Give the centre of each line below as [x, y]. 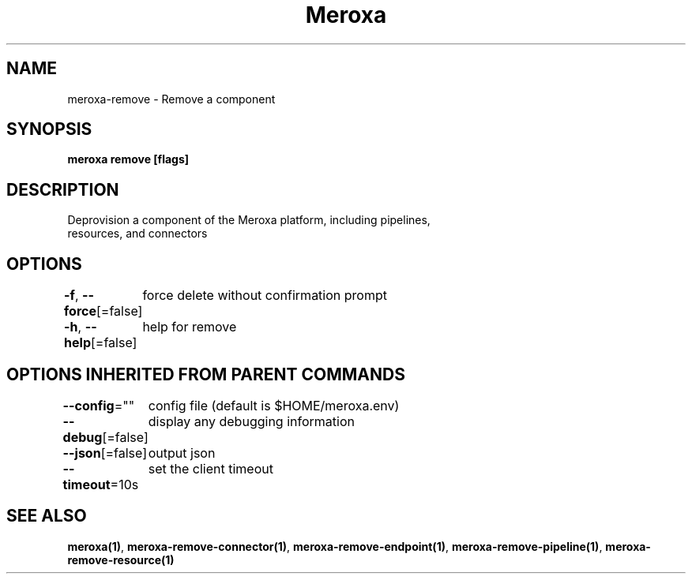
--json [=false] [105, 453]
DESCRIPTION [63, 189]
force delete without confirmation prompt [265, 296]
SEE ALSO [47, 516]
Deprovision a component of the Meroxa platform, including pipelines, [249, 220]
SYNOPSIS [49, 129]
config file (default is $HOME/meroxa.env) [274, 405]
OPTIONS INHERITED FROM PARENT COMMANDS [206, 374]
